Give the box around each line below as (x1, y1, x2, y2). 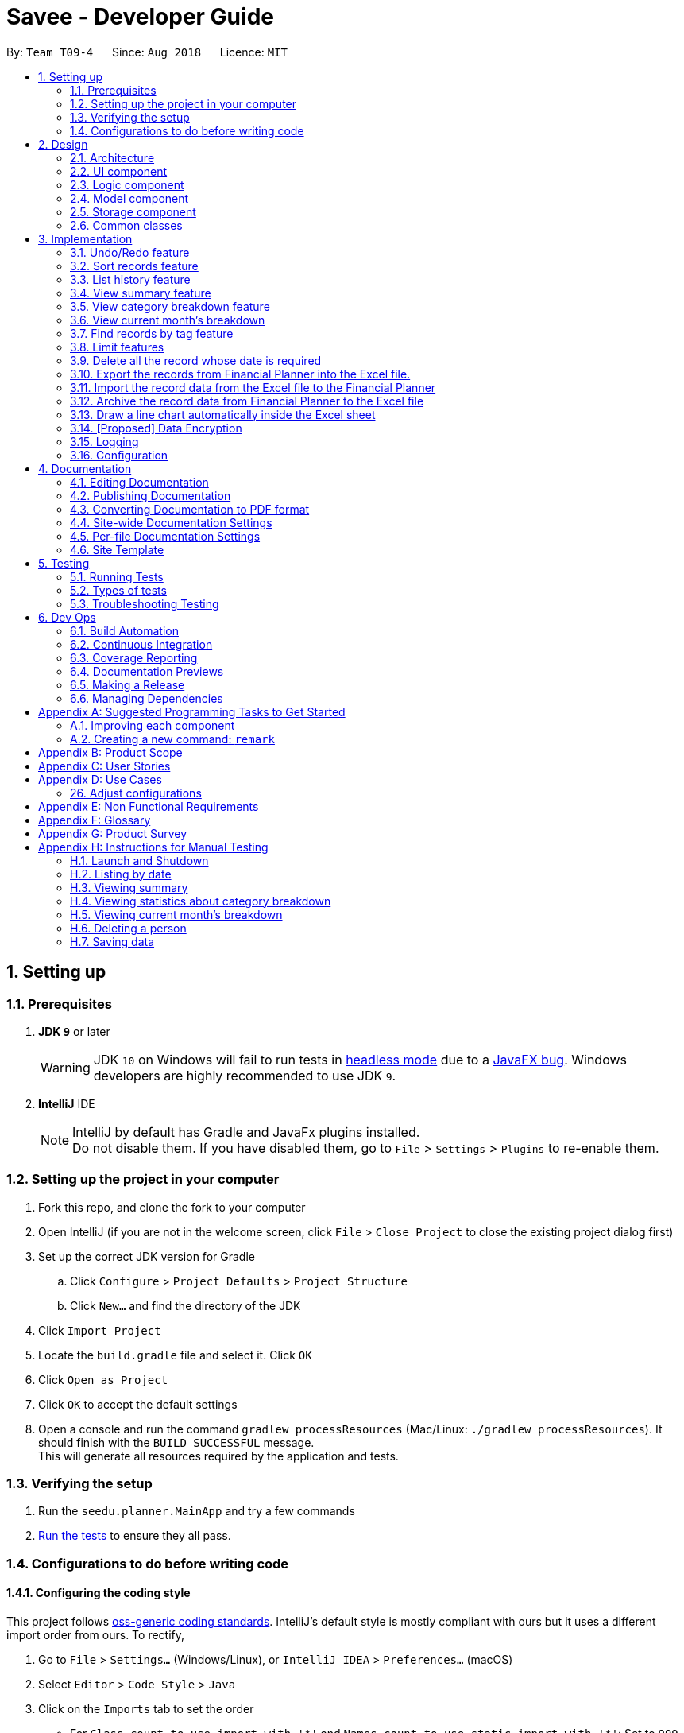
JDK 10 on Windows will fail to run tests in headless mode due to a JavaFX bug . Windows (93, 1051, 627, 1068)
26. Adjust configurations (70, 785, 202, 800)
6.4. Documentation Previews (70, 664, 224, 678)
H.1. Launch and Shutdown (70, 853, 209, 867)
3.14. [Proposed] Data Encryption (70, 421, 242, 435)
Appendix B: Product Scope (38, 745, 183, 759)
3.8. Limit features (70, 339, 164, 354)
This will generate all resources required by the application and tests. (38, 1448, 399, 1463)
